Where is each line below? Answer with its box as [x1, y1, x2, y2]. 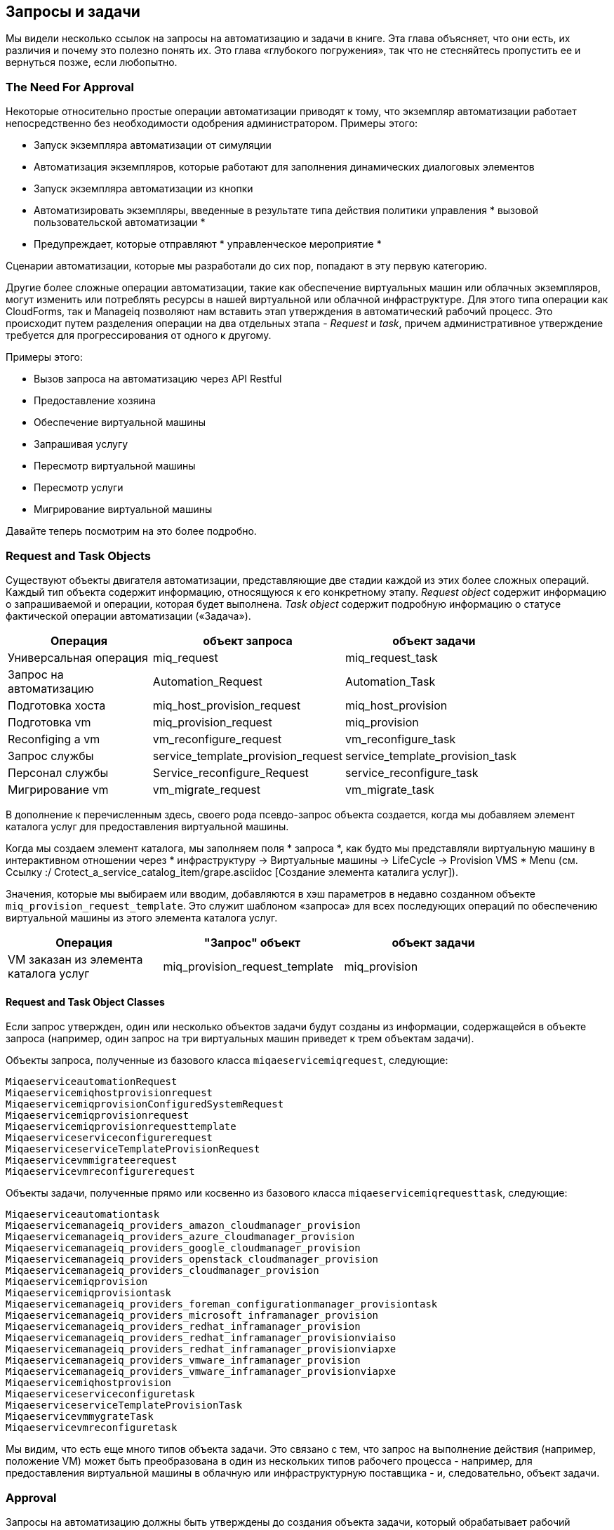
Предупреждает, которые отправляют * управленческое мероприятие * [34, 238, 382, 251]
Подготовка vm [8, 714, 91, 729]
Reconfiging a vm [8, 731, 100, 746]
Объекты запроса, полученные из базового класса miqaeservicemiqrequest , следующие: [6, 1054, 448, 1067]
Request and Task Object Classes [6, 995, 165, 1008]
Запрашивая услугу [34, 438, 128, 451]
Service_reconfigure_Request [152, 765, 309, 780]
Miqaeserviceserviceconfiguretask [6, 1388, 195, 1400]
